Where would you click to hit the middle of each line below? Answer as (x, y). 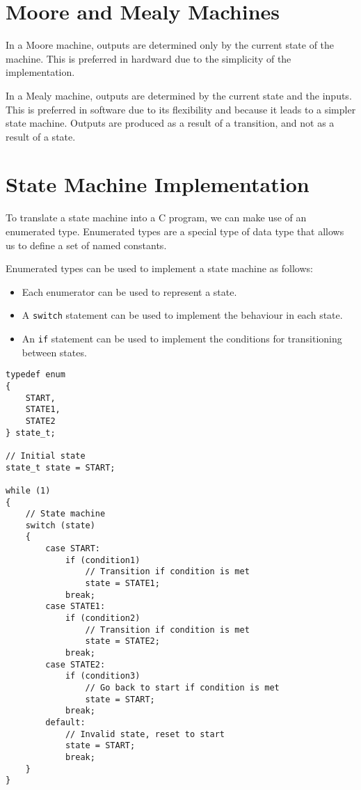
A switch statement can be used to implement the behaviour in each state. (182, 315)
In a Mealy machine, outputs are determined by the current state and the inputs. (179, 95)
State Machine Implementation (158, 184)
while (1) (28, 490)
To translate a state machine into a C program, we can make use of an (156, 218)
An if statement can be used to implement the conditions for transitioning (182, 339)
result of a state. (41, 136)
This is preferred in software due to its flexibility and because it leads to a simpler (181, 109)
